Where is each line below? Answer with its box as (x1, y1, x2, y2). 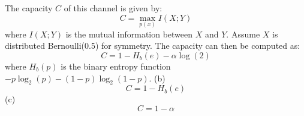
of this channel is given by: (64, 2, 162, 14)
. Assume (226, 27, 260, 40)
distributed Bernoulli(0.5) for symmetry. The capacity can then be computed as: (5, 39, 300, 52)
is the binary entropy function (61, 60, 171, 72)
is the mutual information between (65, 27, 193, 40)
